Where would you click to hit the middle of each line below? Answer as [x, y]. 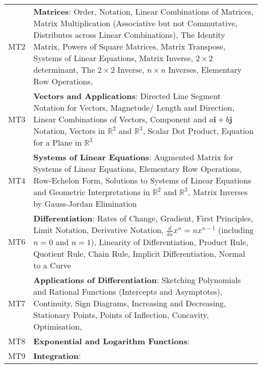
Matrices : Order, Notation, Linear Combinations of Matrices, [144, 11]
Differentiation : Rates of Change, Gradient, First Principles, [143, 218]
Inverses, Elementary [205, 70]
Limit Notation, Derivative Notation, [99, 230]
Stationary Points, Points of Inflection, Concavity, [121, 314]
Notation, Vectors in [69, 131]
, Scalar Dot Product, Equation [198, 131]
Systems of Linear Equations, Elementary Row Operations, [138, 169]
